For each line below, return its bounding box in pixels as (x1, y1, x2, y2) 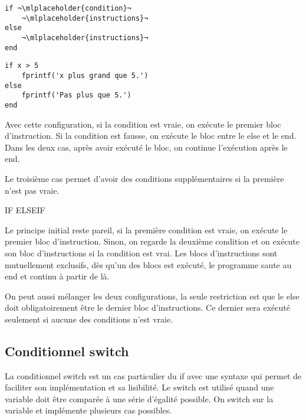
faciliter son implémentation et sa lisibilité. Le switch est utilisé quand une (5, 381, 274, 393)
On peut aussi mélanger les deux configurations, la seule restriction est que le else (5, 289, 300, 302)
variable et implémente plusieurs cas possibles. (5, 404, 172, 416)
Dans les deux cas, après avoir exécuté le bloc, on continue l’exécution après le (5, 141, 288, 153)
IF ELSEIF (5, 204, 45, 216)
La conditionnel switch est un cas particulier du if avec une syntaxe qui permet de (5, 369, 302, 382)
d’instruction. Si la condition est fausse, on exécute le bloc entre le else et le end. (5, 129, 297, 142)
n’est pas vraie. (5, 184, 60, 196)
